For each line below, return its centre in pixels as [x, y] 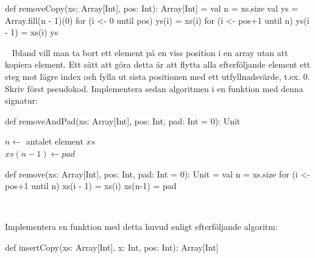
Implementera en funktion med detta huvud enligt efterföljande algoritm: [141, 227]
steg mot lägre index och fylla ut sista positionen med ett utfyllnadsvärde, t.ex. [153, 76]
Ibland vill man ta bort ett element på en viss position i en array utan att [150, 52]
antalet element [55, 141]
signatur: [21, 100]
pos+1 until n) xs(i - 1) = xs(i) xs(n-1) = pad [91, 186]
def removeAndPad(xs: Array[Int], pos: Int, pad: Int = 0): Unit [123, 120]
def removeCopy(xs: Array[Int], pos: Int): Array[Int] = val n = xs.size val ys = [152, 8]
